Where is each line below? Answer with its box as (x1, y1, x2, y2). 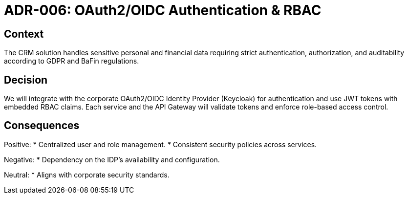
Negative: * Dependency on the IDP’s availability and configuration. (4, 155, 220, 164)
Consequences (4, 119, 80, 132)
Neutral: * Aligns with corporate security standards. (4, 170, 170, 179)
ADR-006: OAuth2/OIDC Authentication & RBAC (4, 2, 322, 19)
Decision (4, 73, 48, 86)
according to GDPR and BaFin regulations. (4, 57, 139, 66)
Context (4, 27, 44, 40)
